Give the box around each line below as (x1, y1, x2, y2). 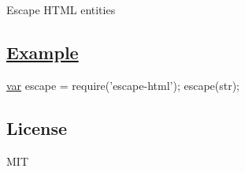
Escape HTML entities (6, 2, 116, 17)
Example (6, 39, 79, 64)
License (6, 115, 68, 140)
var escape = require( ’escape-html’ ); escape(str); (6, 77, 240, 93)
